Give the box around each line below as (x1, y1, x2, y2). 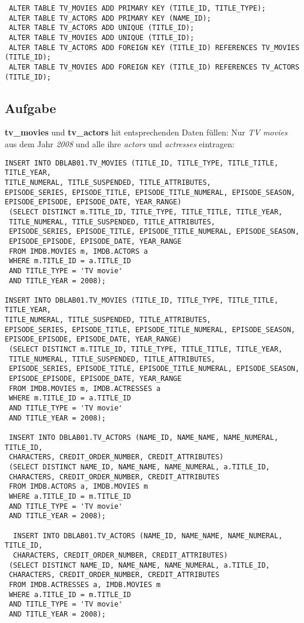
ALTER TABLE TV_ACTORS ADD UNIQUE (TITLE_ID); (9, 24, 195, 32)
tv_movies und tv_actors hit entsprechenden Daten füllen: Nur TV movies (5, 126, 288, 138)
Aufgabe (5, 98, 56, 117)
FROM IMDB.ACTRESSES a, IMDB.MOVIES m (9, 580, 161, 589)
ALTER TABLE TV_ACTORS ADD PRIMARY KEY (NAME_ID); (9, 14, 211, 22)
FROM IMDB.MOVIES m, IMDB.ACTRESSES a (9, 384, 161, 393)
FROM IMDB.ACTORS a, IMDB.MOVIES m (9, 482, 148, 491)
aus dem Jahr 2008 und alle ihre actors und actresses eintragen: (5, 138, 235, 150)
